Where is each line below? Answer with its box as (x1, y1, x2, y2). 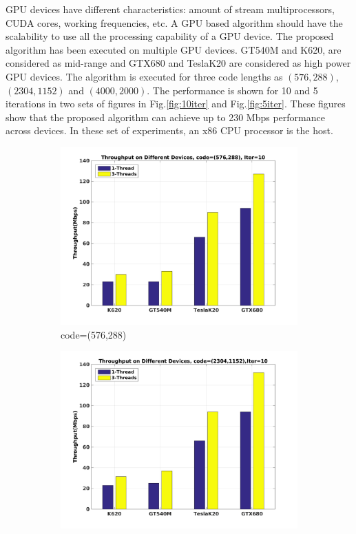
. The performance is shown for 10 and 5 (147, 83, 318, 97)
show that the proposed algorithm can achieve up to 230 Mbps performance (6, 109, 325, 124)
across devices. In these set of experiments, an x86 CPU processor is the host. (6, 123, 333, 138)
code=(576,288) (61, 327, 127, 341)
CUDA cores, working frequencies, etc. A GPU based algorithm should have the (6, 15, 343, 30)
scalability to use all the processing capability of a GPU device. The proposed (6, 29, 334, 43)
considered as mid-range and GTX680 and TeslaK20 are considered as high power (6, 56, 351, 70)
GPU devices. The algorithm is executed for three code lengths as (6, 69, 283, 83)
